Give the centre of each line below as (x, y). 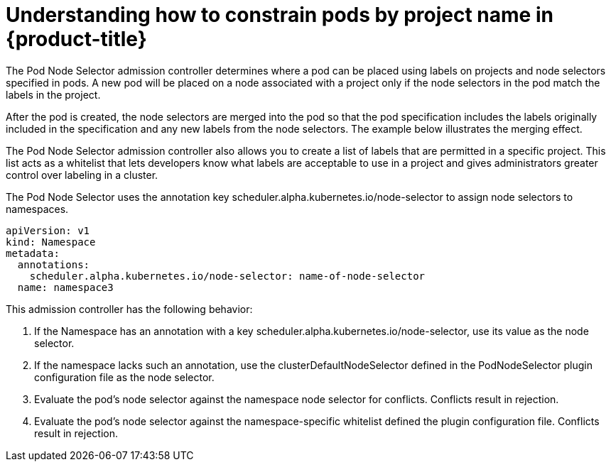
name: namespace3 (65, 287)
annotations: (54, 264)
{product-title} (76, 39)
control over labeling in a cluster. (82, 175)
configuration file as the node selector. (124, 377)
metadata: (33, 253)
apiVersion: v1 (48, 230)
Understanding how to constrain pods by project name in (280, 15)
